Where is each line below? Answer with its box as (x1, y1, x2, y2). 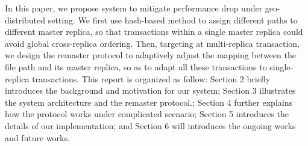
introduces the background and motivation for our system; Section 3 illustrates (5, 84, 296, 97)
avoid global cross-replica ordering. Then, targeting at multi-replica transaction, (5, 37, 300, 49)
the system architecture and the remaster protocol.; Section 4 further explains (5, 96, 292, 108)
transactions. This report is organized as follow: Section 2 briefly (32, 72, 271, 85)
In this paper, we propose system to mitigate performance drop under (5, 2, 263, 14)
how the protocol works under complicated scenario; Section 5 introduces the (5, 108, 289, 120)
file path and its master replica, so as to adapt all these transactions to (5, 60, 267, 73)
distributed (5, 13, 46, 26)
